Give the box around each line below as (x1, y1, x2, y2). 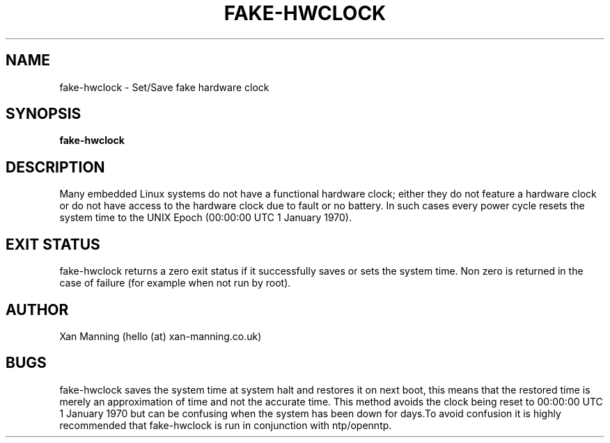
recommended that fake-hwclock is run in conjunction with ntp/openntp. (59, 419, 392, 431)
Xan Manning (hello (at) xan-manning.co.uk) (59, 330, 262, 342)
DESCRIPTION (6, 158, 105, 176)
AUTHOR (6, 300, 69, 319)
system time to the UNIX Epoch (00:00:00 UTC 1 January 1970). (59, 211, 352, 224)
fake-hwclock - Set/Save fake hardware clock (59, 81, 269, 93)
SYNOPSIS (6, 105, 81, 123)
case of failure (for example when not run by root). (59, 277, 291, 289)
